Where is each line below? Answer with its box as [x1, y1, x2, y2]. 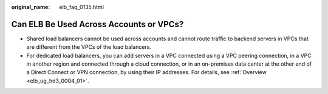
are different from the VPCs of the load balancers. [26, 43, 152, 51]
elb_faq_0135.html [59, 4, 104, 10]
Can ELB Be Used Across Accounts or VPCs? [11, 19, 184, 30]
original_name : [11, 4, 50, 10]
